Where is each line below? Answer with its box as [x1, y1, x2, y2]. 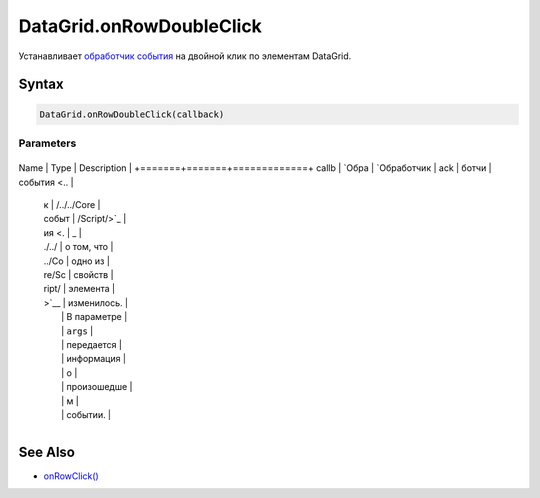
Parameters [18, 136, 77, 150]
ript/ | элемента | [43, 283, 115, 295]
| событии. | [61, 408, 112, 420]
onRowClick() [43, 470, 99, 482]
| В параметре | [61, 311, 128, 323]
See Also [18, 443, 75, 460]
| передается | [61, 338, 122, 350]
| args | [61, 325, 94, 337]
